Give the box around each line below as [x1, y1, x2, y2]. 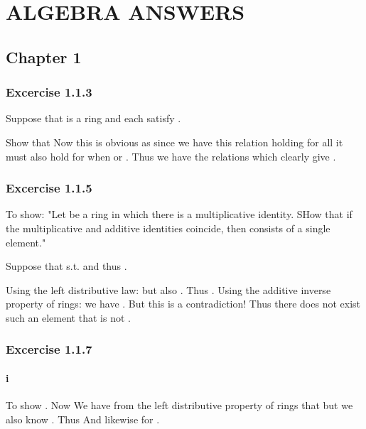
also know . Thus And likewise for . [6, 411, 160, 426]
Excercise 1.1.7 [6, 340, 92, 358]
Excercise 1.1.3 [6, 83, 92, 101]
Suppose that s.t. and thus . [6, 259, 127, 273]
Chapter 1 [6, 45, 82, 67]
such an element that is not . [6, 310, 131, 325]
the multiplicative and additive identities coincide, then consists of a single [6, 220, 330, 235]
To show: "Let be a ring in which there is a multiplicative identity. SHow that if [6, 207, 352, 222]
